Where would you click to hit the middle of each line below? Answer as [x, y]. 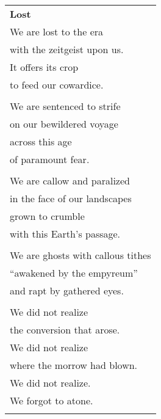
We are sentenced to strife [65, 106]
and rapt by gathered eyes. [67, 290]
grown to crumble [47, 216]
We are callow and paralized [70, 180]
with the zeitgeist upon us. [67, 49]
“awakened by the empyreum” [74, 273]
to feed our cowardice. [57, 85]
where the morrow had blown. [74, 365]
